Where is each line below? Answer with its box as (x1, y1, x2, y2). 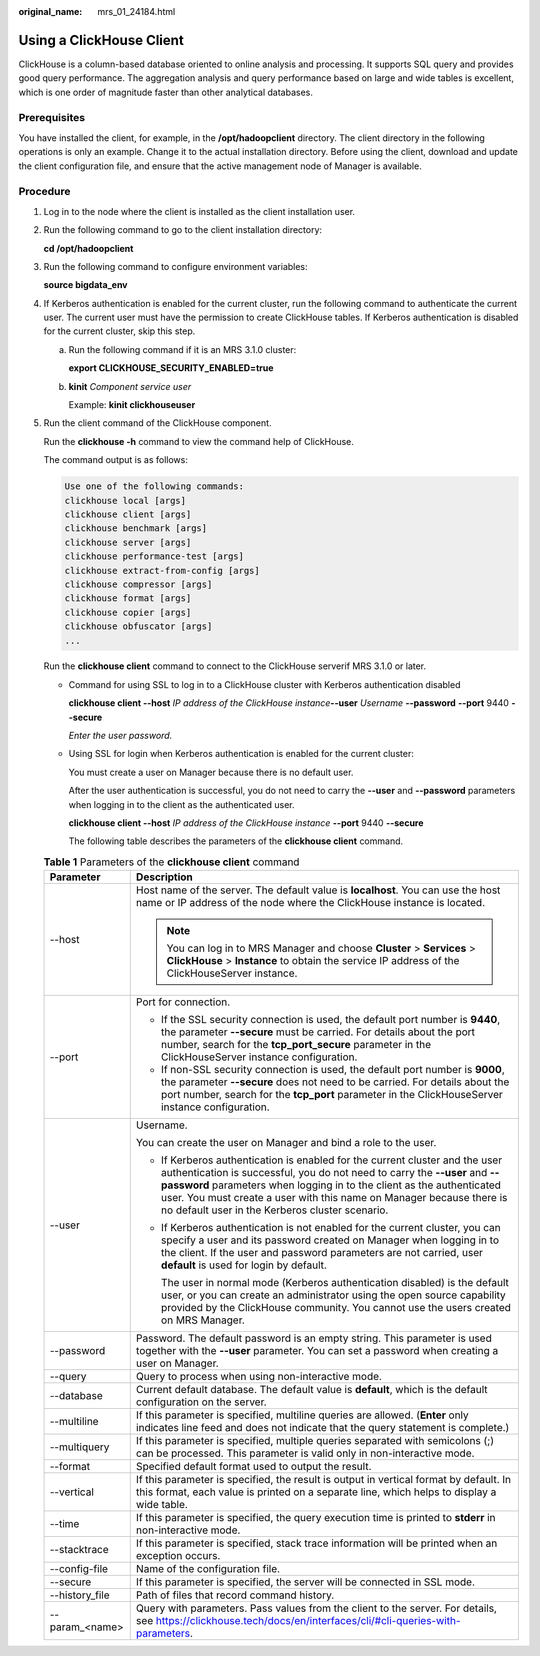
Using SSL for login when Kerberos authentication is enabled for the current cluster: (68, 748, 414, 760)
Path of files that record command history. (135, 1588, 335, 1602)
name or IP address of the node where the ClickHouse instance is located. (135, 896, 485, 910)
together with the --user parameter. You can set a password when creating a (135, 1344, 499, 1358)
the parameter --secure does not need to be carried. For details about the (160, 1075, 510, 1089)
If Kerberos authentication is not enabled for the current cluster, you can (160, 1221, 502, 1235)
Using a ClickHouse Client (18, 31, 184, 49)
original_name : (18, 6, 83, 17)
